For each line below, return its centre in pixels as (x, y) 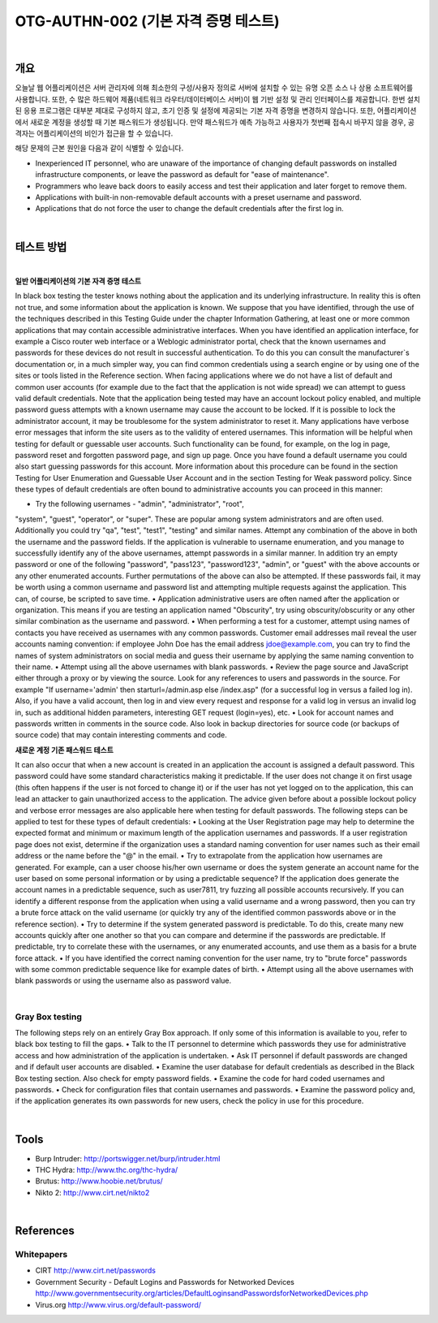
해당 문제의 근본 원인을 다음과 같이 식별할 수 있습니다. (99, 148)
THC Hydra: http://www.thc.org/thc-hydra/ (107, 1170)
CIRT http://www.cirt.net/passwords (95, 1270)
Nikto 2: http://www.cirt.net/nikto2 (92, 1192)
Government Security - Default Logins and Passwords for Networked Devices (165, 1282)
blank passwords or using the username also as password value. (123, 981)
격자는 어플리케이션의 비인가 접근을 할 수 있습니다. (94, 133)
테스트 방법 (41, 246)
